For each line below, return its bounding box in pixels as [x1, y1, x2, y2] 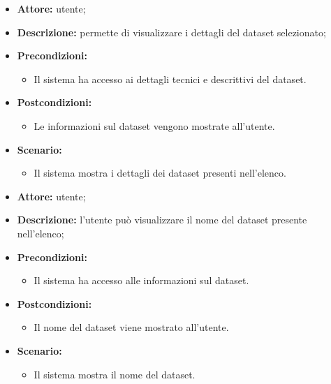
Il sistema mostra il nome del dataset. [34, 367, 196, 381]
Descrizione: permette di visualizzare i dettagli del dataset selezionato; [17, 24, 326, 39]
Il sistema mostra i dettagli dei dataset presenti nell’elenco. [34, 165, 286, 180]
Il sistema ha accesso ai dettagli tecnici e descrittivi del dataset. [34, 71, 307, 86]
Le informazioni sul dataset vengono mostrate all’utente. [34, 118, 275, 133]
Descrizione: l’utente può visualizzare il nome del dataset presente [17, 212, 307, 227]
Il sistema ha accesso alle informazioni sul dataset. [34, 273, 249, 288]
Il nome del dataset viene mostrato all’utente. [34, 320, 229, 334]
